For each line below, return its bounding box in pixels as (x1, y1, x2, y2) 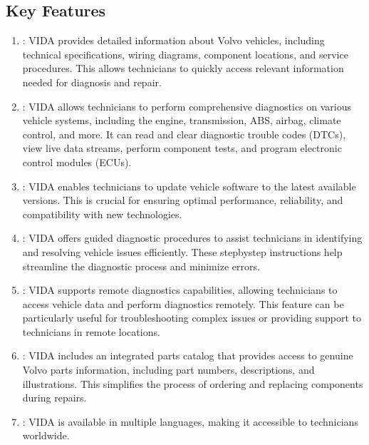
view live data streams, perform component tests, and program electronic (22, 140, 342, 155)
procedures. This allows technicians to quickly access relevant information (22, 61, 344, 76)
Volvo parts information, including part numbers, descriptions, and (22, 362, 315, 377)
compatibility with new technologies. (22, 206, 182, 221)
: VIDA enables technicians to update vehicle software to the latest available (22, 178, 356, 193)
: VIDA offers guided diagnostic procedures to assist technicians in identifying (22, 230, 363, 245)
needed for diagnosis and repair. (22, 74, 162, 89)
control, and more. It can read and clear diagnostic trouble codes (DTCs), (22, 126, 346, 141)
